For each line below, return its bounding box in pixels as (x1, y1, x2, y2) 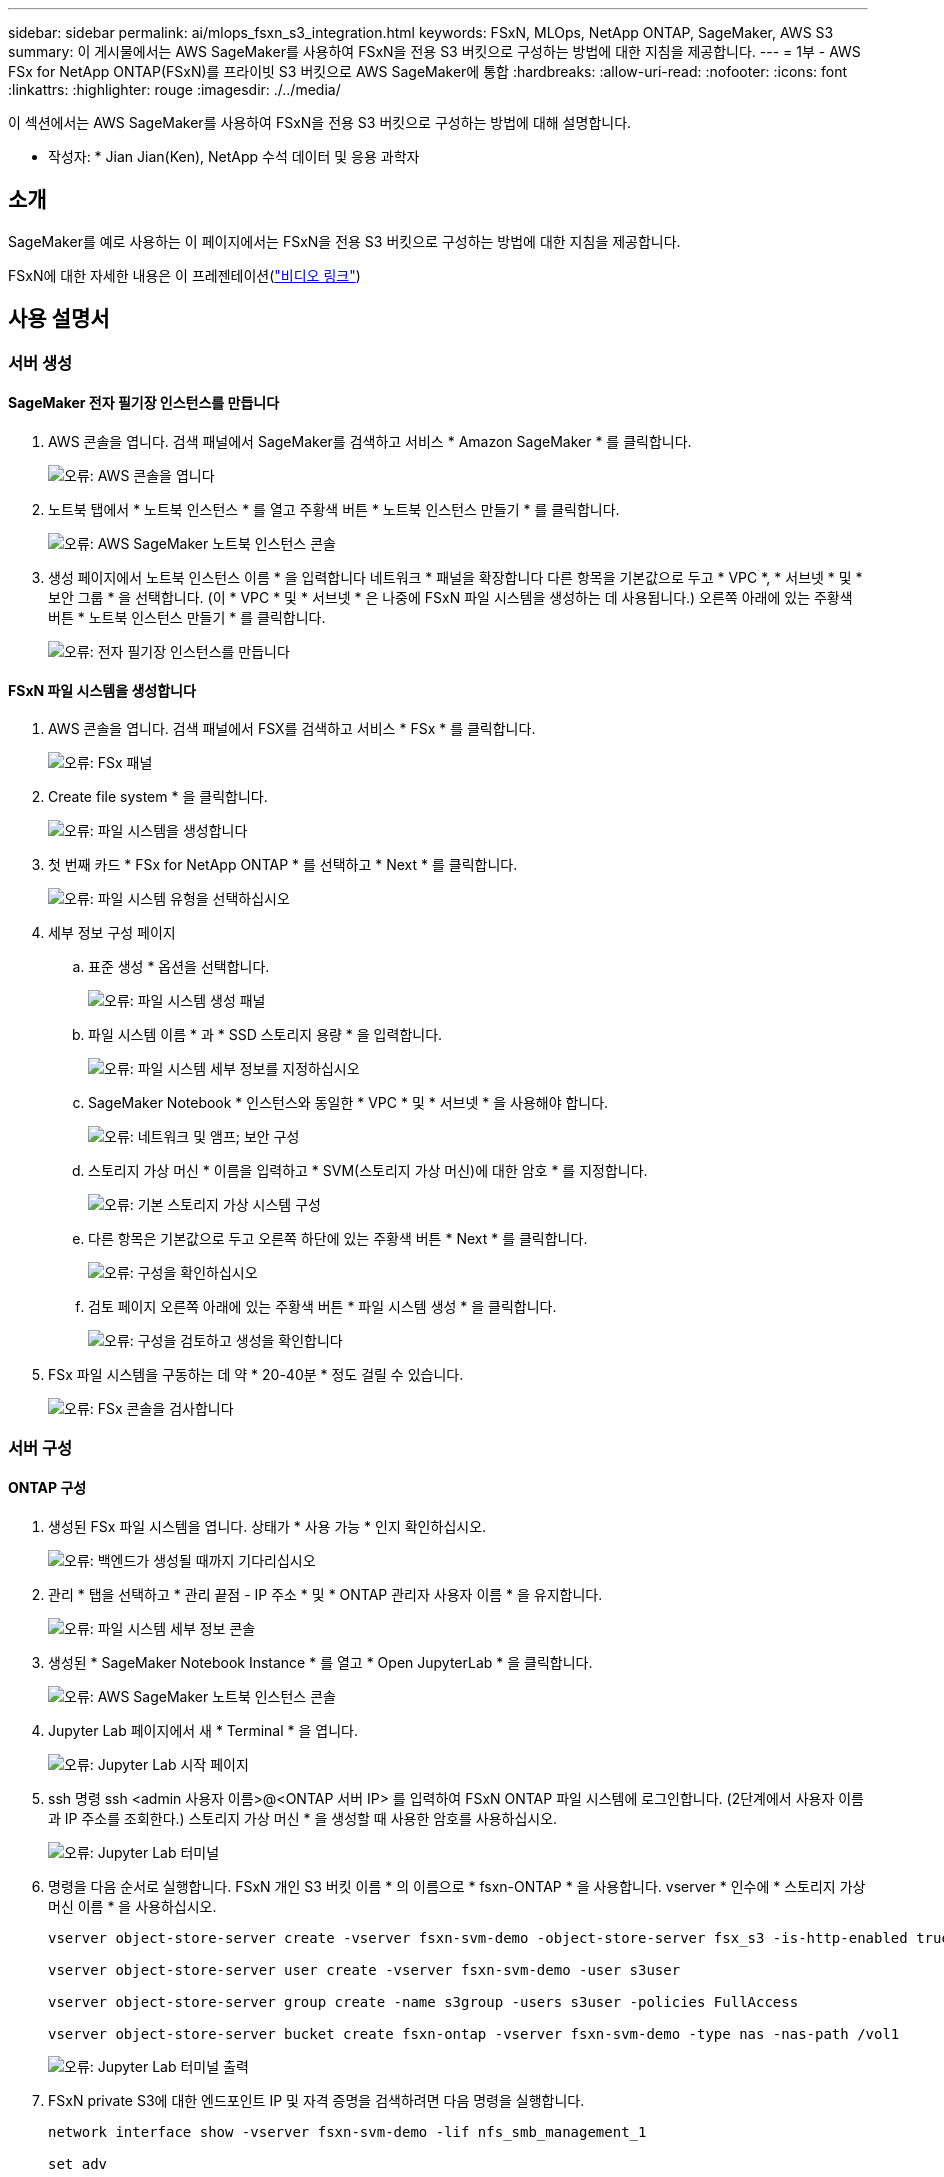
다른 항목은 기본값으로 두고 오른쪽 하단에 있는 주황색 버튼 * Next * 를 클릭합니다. (88, 1230, 588, 1248)
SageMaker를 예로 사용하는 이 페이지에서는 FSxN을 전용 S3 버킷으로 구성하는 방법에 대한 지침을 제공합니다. (8, 232, 681, 250)
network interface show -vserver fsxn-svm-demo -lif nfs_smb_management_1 (48, 2123, 647, 2140)
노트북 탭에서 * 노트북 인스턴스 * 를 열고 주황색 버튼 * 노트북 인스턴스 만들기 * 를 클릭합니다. (48, 500, 620, 518)
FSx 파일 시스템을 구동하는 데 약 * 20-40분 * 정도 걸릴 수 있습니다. (48, 1366, 464, 1384)
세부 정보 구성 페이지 (48, 924, 176, 942)
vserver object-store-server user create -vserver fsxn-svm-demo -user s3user (48, 1961, 681, 1978)
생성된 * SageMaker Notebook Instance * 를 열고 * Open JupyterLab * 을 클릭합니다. (48, 1653, 593, 1671)
